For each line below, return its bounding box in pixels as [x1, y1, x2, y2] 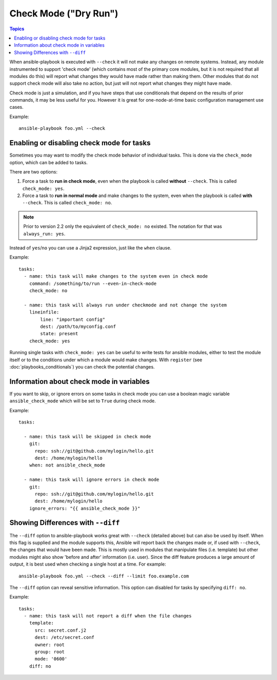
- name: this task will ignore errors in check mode [24, 477, 160, 482]
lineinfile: [29, 309, 60, 315]
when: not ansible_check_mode [29, 462, 105, 468]
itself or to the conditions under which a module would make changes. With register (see [9, 357, 203, 363]
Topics [9, 26, 25, 32]
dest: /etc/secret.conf [34, 634, 95, 640]
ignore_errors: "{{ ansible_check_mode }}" [29, 506, 141, 511]
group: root [34, 649, 65, 655]
